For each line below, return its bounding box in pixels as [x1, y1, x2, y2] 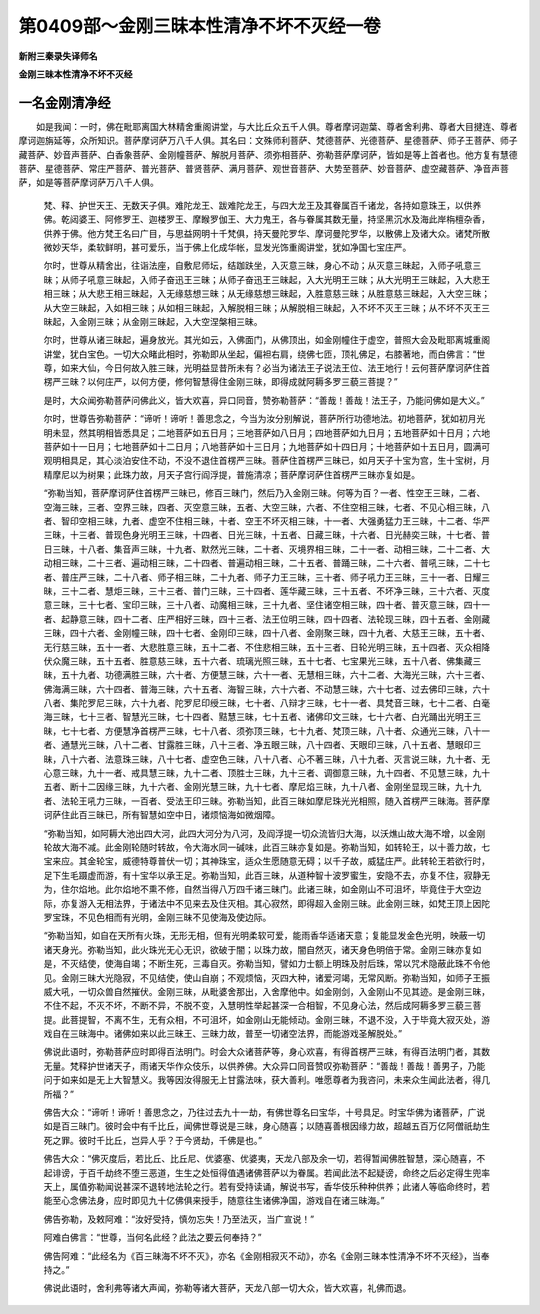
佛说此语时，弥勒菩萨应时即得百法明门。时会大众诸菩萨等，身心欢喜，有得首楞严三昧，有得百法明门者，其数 [43, 1046, 490, 1058]
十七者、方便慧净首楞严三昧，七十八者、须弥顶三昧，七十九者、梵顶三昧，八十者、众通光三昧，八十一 [69, 725, 490, 737]
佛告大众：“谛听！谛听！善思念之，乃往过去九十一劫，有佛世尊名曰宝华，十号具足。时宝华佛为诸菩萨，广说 [43, 1106, 486, 1119]
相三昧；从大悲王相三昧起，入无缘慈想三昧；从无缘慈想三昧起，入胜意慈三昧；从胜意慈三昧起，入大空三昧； [43, 288, 490, 300]
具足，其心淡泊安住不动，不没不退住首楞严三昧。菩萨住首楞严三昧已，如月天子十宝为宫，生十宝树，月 [69, 455, 490, 467]
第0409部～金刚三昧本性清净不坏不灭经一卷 [18, 15, 381, 37]
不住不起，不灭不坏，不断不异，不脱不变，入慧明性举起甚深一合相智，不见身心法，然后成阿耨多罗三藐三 [43, 1000, 473, 1012]
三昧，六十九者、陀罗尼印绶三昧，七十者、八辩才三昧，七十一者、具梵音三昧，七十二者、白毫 [104, 697, 490, 709]
